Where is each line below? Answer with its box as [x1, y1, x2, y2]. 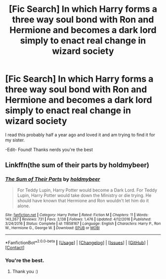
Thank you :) [12, 268, 39, 274]
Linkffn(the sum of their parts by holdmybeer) [5, 161, 150, 169]
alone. [17, 203, 30, 209]
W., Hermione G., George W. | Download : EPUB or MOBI [5, 225, 100, 231]
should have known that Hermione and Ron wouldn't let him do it [17, 197, 149, 203]
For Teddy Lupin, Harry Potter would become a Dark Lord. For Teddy [17, 187, 157, 193]
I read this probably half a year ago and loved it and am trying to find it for [5, 132, 156, 138]
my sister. [5, 137, 25, 143]
